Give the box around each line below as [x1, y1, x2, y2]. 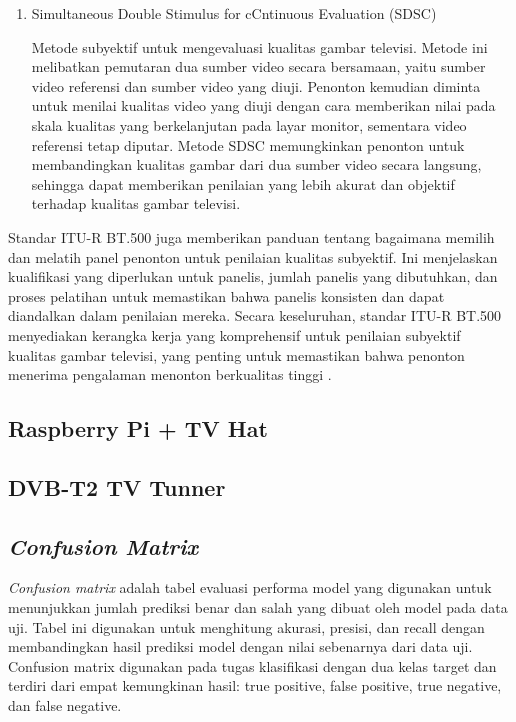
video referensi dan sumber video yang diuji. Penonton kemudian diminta [31, 75, 481, 96]
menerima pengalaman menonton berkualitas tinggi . [8, 364, 332, 385]
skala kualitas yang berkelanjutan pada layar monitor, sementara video [31, 114, 467, 135]
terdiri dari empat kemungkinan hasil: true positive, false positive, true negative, [8, 675, 502, 696]
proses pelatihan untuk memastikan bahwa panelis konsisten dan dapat [8, 285, 445, 306]
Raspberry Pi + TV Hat [8, 413, 268, 444]
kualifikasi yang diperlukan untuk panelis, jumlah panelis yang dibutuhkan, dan [8, 266, 498, 287]
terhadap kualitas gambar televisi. [31, 193, 241, 214]
